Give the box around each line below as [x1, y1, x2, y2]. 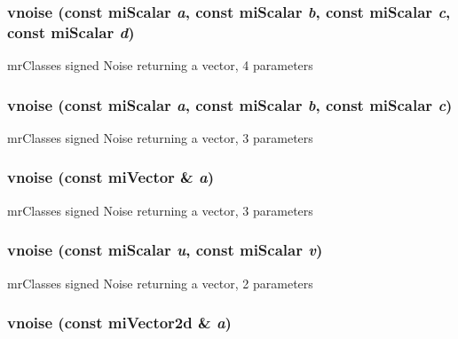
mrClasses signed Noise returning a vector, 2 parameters [7, 273, 313, 292]
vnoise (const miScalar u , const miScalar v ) [7, 239, 323, 261]
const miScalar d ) [7, 20, 135, 43]
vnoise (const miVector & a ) [7, 166, 215, 188]
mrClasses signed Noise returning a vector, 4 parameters [7, 56, 313, 75]
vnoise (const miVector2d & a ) [7, 311, 232, 334]
